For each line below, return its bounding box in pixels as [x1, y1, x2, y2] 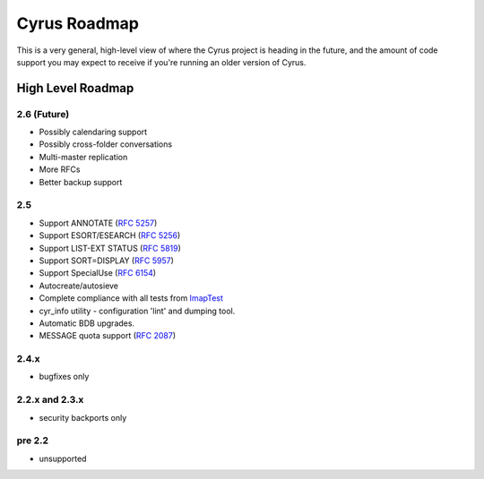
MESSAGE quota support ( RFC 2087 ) [39, 330, 177, 341]
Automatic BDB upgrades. [39, 318, 134, 329]
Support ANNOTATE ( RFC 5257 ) [39, 218, 158, 228]
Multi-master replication [39, 151, 128, 162]
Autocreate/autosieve [39, 280, 119, 291]
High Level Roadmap [16, 81, 134, 96]
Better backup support [39, 176, 123, 187]
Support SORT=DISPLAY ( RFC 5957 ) [39, 255, 174, 266]
